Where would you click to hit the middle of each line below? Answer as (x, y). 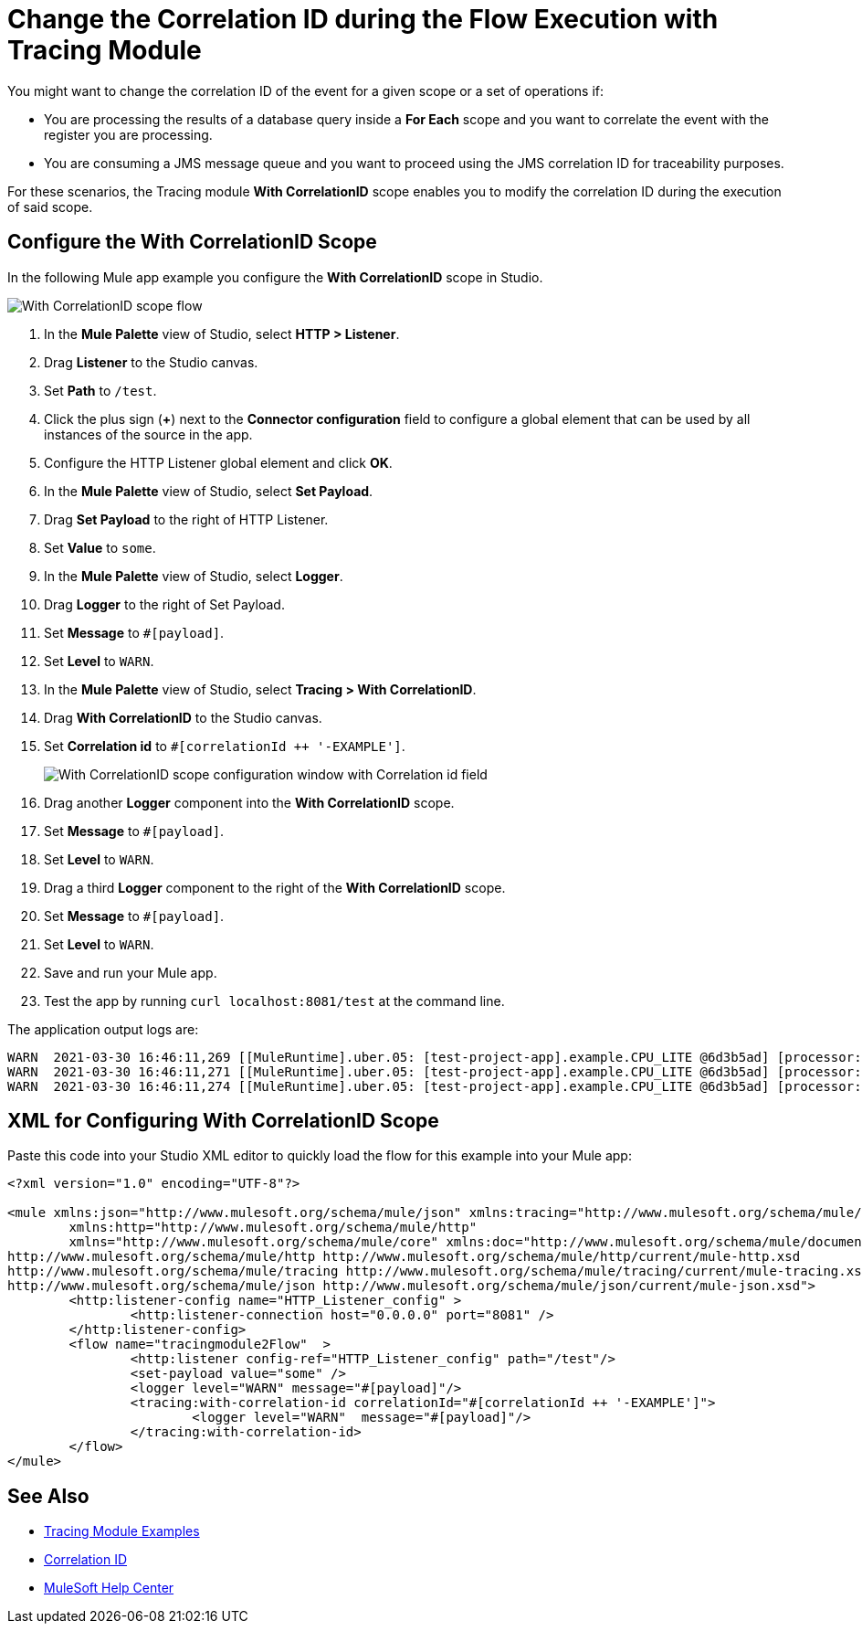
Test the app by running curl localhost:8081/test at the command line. (274, 1001)
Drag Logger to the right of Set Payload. (164, 604)
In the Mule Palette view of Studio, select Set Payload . (209, 491)
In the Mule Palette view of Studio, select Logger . (194, 576)
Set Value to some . (100, 547)
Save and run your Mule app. (131, 972)
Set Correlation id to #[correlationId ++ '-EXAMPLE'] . (225, 746)
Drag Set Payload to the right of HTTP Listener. (186, 519)
